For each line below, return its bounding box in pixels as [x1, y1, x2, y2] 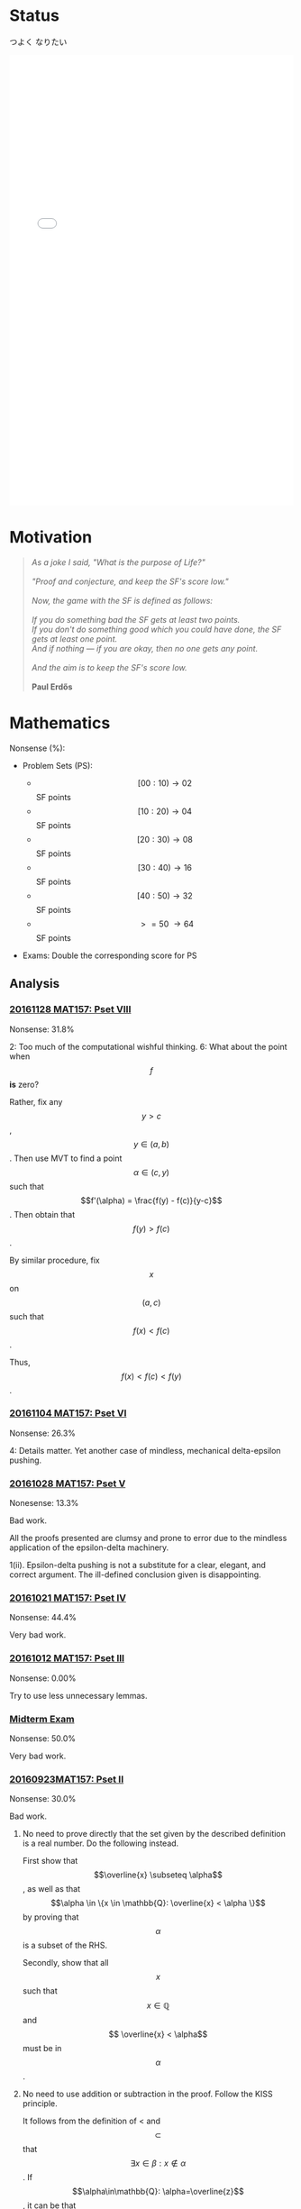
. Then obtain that [9, 1209, 76, 1219]
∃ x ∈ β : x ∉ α [130, 2158, 187, 2168]
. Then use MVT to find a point [9, 1153, 123, 1164]
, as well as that [22, 1884, 81, 1894]
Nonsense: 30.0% [9, 1794, 77, 1804]
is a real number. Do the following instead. [22, 1838, 179, 1848]
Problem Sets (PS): [22, 760, 93, 771]
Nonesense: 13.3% [9, 1498, 79, 1509]
